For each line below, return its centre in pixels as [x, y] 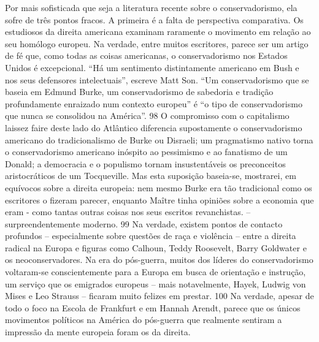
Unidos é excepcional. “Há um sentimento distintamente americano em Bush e [152, 67]
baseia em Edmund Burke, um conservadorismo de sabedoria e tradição [139, 92]
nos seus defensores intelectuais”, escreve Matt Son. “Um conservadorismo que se [157, 79]
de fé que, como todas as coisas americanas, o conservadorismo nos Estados [146, 55]
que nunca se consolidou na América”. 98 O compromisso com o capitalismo [147, 116]
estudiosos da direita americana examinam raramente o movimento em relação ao [158, 32]
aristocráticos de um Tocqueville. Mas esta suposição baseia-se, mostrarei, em [151, 176]
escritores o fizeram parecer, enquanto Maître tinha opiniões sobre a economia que [159, 199]
